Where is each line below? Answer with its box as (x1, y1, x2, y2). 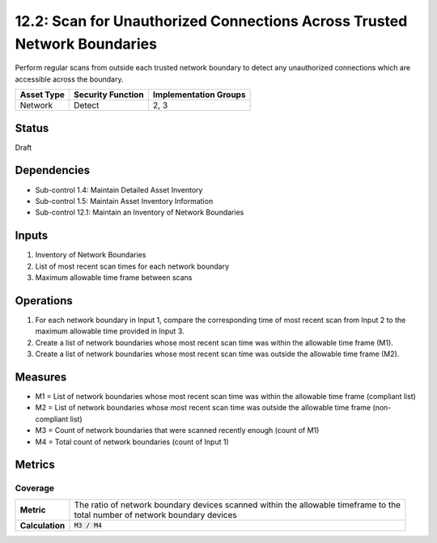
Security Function (74, 89, 145, 100)
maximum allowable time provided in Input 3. (35, 326, 185, 336)
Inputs (15, 229, 49, 243)
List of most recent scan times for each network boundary (35, 261, 230, 271)
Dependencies (15, 163, 91, 177)
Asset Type (19, 89, 65, 100)
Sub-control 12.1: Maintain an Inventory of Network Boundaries (35, 207, 244, 218)
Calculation (19, 520, 66, 531)
